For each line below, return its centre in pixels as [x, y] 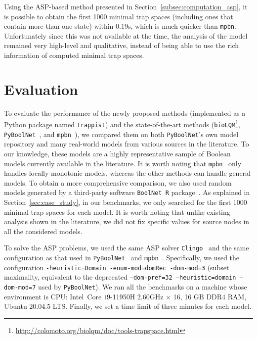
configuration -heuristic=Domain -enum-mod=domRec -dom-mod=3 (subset [117, 267]
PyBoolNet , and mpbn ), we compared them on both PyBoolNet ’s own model [121, 134]
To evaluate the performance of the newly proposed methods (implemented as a [125, 113]
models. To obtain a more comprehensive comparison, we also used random [118, 182]
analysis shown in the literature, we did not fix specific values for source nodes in [127, 221]
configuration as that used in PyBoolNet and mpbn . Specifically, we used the [122, 258]
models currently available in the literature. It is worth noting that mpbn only [123, 163]
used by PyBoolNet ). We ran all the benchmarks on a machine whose [143, 287]
